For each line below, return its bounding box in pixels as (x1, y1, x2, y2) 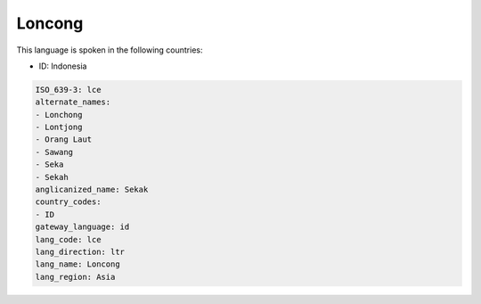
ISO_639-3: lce (35, 85, 102, 94)
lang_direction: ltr (35, 247, 125, 257)
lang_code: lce (35, 234, 102, 244)
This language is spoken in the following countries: (16, 45, 203, 55)
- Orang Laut (35, 135, 93, 144)
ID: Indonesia (38, 61, 87, 71)
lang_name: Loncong (35, 259, 120, 269)
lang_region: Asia (35, 272, 116, 282)
